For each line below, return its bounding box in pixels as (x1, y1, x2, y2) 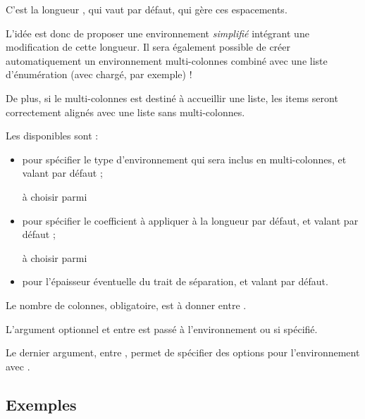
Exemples (6, 393, 77, 415)
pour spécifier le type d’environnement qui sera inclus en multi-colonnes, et (22, 151, 347, 166)
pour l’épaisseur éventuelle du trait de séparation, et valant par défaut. (22, 274, 328, 289)
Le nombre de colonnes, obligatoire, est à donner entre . (6, 297, 247, 312)
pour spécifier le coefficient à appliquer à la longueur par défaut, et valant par (22, 213, 359, 227)
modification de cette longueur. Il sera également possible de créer (6, 39, 291, 54)
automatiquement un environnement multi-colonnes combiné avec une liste (6, 53, 328, 68)
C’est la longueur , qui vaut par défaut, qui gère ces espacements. (6, 2, 287, 16)
